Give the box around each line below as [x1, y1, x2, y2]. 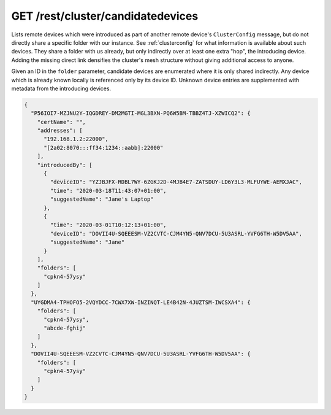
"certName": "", [37, 118, 86, 125]
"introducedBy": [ [37, 161, 93, 168]
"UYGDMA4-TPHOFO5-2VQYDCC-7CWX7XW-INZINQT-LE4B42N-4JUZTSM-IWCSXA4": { [31, 298, 251, 306]
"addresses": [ [37, 127, 83, 134]
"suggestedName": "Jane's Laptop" [50, 196, 154, 203]
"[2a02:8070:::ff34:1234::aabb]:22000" [44, 144, 164, 151]
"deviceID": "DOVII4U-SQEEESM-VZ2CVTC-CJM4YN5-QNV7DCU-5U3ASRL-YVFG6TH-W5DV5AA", [50, 230, 303, 237]
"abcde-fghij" [44, 325, 86, 332]
